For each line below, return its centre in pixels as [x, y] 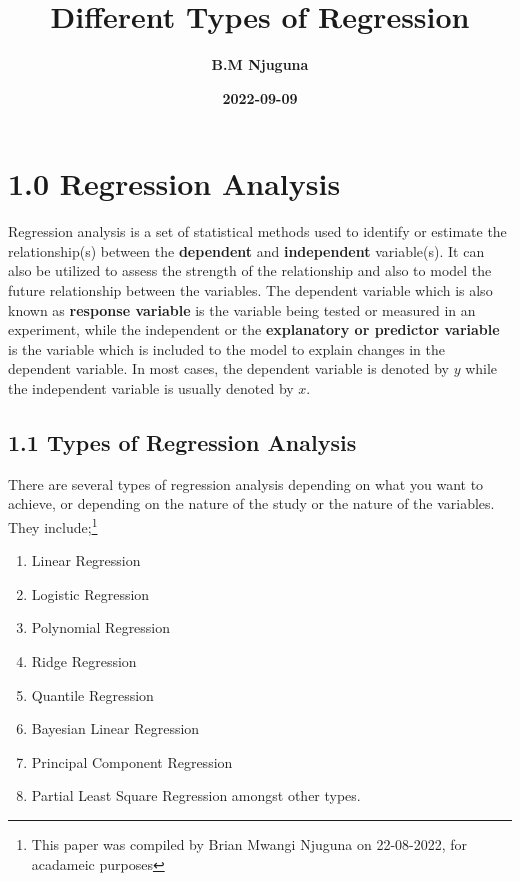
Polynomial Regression [101, 627]
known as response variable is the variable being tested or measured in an [242, 309]
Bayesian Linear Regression [115, 728]
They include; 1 [53, 525]
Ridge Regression [84, 661]
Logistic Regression [90, 593]
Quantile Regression [92, 694]
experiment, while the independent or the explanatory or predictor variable [254, 329]
